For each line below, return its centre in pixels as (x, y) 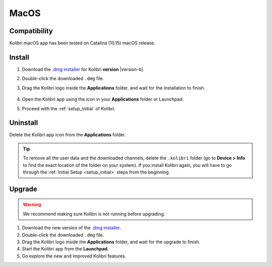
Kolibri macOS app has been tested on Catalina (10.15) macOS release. (82, 43)
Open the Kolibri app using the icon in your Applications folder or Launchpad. (103, 99)
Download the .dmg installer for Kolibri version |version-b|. (83, 69)
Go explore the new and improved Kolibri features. (74, 256)
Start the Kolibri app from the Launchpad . (65, 249)
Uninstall (24, 123)
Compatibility (31, 31)
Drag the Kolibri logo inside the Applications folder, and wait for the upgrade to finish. (111, 242)
